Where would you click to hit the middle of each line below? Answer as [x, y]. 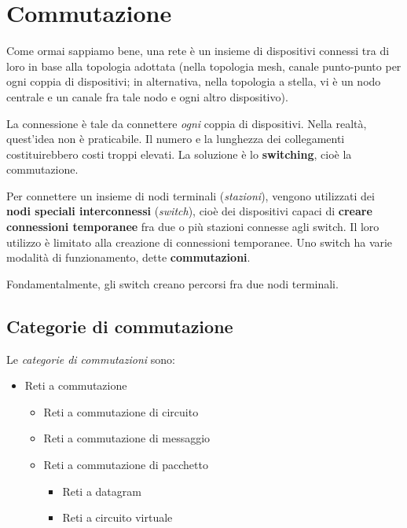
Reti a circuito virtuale [117, 517]
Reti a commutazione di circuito [121, 411]
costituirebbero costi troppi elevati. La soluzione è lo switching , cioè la [179, 154]
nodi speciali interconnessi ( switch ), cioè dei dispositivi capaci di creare [189, 211]
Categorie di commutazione [120, 326]
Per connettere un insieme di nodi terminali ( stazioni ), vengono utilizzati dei [191, 195]
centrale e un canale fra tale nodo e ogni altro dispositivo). [147, 96]
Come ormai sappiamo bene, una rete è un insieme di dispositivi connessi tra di [198, 51]
